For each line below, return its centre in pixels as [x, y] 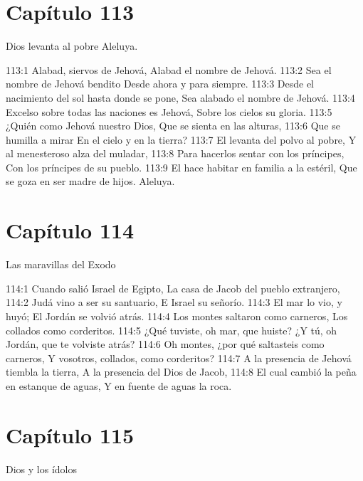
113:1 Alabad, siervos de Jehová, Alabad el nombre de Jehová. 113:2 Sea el [169, 69]
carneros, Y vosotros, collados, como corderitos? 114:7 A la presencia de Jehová [179, 358]
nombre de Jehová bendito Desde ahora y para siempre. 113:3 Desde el [160, 84]
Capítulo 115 [70, 434]
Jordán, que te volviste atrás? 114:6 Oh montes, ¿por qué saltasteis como [165, 344]
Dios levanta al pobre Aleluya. [72, 46]
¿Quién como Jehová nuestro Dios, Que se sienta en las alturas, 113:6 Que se [173, 126]
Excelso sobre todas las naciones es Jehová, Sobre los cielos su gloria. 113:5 [169, 111]
